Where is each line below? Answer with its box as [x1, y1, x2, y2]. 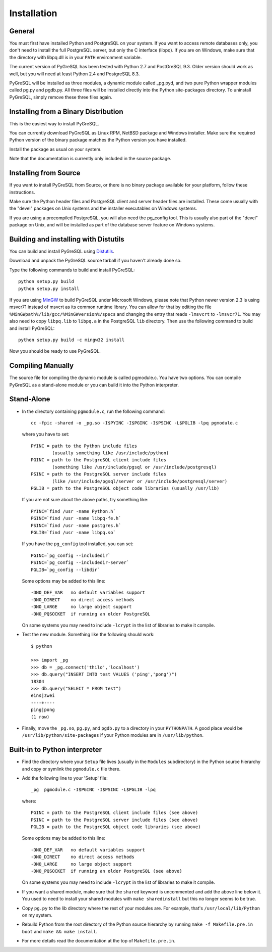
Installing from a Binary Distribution [9, 107, 123, 116]
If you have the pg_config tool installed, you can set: [22, 541, 133, 547]
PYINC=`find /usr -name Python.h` [31, 508, 116, 514]
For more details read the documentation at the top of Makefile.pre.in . [22, 938, 176, 944]
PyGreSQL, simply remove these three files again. [9, 94, 113, 100]
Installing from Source [9, 169, 81, 177]
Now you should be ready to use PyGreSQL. [9, 348, 101, 354]
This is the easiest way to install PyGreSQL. [9, 120, 99, 126]
